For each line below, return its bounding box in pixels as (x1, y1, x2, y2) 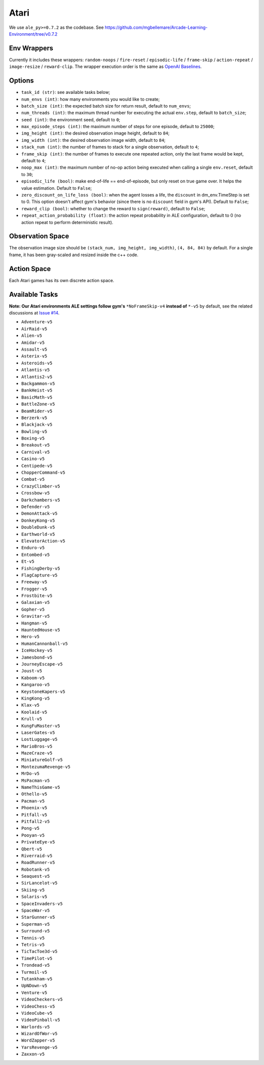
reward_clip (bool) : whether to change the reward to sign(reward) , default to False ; (21, 205, 205, 211)
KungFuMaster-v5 (21, 723, 61, 729)
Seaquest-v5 (21, 873, 50, 879)
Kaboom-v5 (21, 675, 45, 681)
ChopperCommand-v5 (21, 470, 66, 475)
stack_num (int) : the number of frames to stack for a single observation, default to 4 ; (21, 144, 199, 150)
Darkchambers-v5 (21, 497, 61, 503)
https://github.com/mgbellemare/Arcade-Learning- (105, 24, 208, 30)
